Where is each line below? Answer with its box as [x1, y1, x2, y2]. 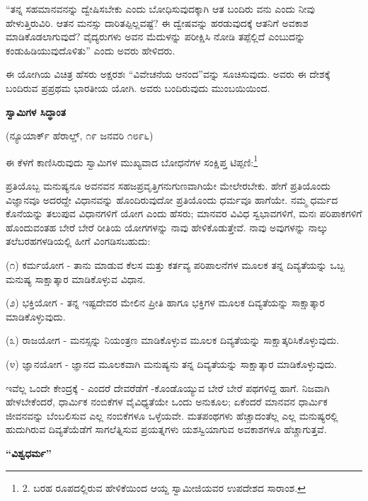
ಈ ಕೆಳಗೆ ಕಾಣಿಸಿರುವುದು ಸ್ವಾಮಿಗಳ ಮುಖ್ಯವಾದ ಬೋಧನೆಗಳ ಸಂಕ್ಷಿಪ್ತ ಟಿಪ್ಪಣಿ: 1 [6, 152, 258, 169]
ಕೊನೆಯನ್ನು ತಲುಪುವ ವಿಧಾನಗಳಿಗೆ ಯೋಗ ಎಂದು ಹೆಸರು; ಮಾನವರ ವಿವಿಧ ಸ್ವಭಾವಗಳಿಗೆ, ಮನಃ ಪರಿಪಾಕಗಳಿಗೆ [6, 206, 362, 221]
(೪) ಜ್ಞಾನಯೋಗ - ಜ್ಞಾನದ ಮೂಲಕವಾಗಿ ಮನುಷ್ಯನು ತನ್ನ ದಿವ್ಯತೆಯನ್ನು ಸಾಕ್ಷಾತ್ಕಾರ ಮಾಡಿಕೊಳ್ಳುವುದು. [6, 356, 337, 371]
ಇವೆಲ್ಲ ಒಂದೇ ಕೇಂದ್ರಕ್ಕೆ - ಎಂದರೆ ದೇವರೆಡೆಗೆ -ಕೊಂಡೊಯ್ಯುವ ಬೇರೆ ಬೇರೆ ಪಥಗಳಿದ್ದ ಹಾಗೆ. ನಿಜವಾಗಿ [6, 380, 330, 395]
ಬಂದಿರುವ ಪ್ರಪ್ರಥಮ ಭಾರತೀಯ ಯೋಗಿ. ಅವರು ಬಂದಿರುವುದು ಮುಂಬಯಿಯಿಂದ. [6, 80, 270, 95]
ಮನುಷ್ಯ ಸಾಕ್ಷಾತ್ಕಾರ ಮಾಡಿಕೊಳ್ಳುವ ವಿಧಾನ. [6, 271, 146, 286]
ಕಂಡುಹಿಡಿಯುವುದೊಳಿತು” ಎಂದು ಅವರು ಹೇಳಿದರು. [6, 42, 176, 57]
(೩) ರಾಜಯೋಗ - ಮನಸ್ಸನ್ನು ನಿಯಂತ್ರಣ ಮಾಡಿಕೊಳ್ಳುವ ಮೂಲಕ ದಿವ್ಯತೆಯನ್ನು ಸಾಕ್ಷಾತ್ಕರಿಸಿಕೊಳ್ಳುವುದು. [6, 333, 340, 347]
